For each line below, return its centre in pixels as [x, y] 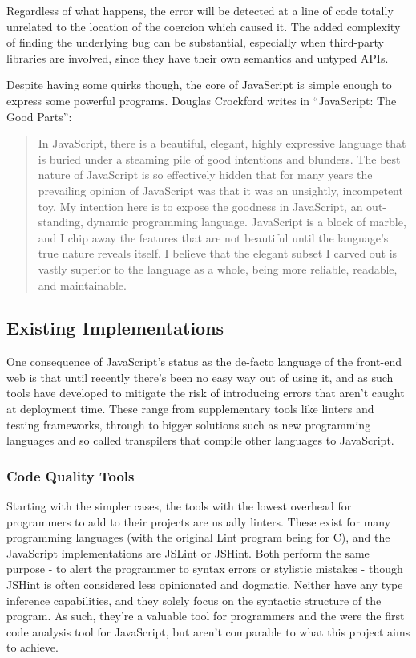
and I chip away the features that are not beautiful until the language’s [213, 237]
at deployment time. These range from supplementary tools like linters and [190, 409]
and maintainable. [82, 284]
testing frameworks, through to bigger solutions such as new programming [189, 424]
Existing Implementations [115, 328]
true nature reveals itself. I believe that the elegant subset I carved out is [218, 253]
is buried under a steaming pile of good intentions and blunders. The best [219, 158]
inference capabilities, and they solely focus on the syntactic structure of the [194, 600]
